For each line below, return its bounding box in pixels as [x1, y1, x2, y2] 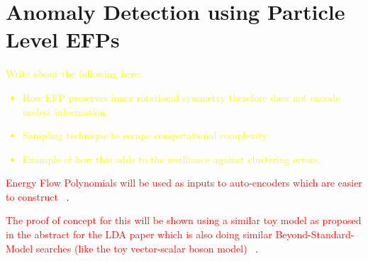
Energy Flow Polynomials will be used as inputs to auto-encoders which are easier [6, 175, 362, 190]
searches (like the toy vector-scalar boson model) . [35, 240, 259, 255]
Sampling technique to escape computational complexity [22, 128, 267, 143]
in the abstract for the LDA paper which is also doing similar [6, 227, 272, 242]
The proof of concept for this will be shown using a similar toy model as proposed [6, 213, 362, 228]
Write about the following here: [6, 66, 142, 81]
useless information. [22, 104, 108, 118]
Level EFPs [6, 25, 120, 54]
